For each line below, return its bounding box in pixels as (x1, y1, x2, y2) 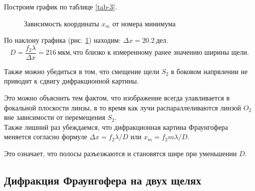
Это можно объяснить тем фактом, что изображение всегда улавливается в (4, 93, 230, 103)
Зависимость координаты (24, 18, 100, 28)
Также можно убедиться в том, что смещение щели (4, 66, 159, 76)
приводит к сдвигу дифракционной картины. (4, 76, 139, 86)
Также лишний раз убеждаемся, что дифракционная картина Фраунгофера (4, 121, 228, 132)
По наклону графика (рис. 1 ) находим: (4, 35, 121, 45)
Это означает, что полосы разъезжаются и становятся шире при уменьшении (4, 148, 237, 158)
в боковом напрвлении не (171, 66, 248, 76)
